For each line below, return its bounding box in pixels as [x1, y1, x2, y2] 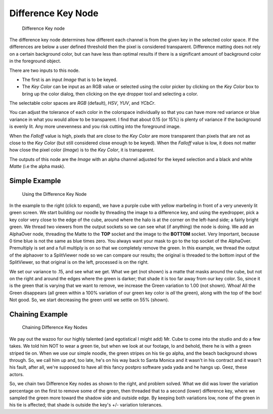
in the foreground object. [9, 58, 62, 64]
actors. [9, 371, 24, 377]
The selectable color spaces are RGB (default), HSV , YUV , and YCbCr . [9, 100, 156, 106]
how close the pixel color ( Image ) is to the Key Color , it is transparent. [9, 147, 155, 153]
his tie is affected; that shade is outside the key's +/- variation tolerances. [9, 402, 163, 408]
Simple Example [9, 177, 61, 185]
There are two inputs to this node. [9, 67, 80, 73]
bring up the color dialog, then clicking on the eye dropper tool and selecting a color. [22, 91, 198, 97]
